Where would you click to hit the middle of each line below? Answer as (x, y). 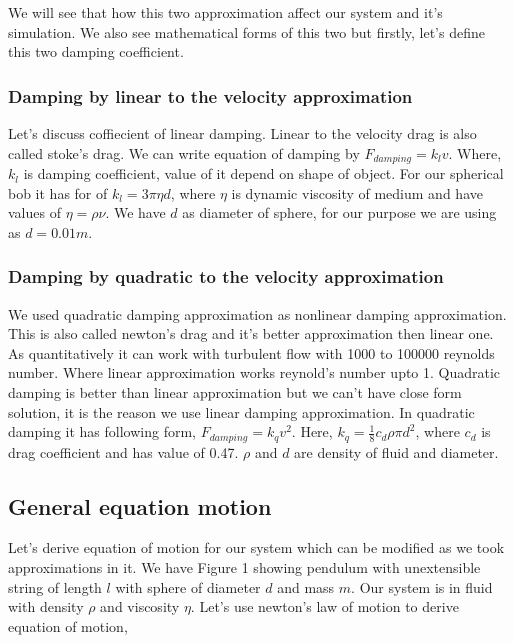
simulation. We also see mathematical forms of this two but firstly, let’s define (246, 31)
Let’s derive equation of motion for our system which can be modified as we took (256, 547)
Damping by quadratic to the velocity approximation (226, 276)
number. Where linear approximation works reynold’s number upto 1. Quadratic (254, 372)
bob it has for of (58, 192)
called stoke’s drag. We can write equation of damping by (184, 152)
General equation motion (140, 505)
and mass (306, 586)
